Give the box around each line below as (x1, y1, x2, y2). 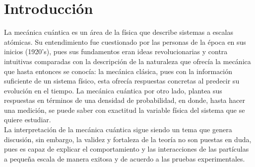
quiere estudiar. (4, 114, 51, 125)
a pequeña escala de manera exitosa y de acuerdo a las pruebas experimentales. (4, 153, 245, 164)
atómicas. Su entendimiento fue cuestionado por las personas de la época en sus (4, 36, 246, 47)
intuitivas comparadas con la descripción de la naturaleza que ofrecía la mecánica (4, 56, 251, 66)
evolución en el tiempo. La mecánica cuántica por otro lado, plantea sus (4, 85, 222, 95)
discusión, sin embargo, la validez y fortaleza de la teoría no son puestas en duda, (4, 134, 252, 144)
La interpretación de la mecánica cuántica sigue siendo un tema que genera (4, 124, 232, 135)
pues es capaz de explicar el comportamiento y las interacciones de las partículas (4, 144, 249, 154)
